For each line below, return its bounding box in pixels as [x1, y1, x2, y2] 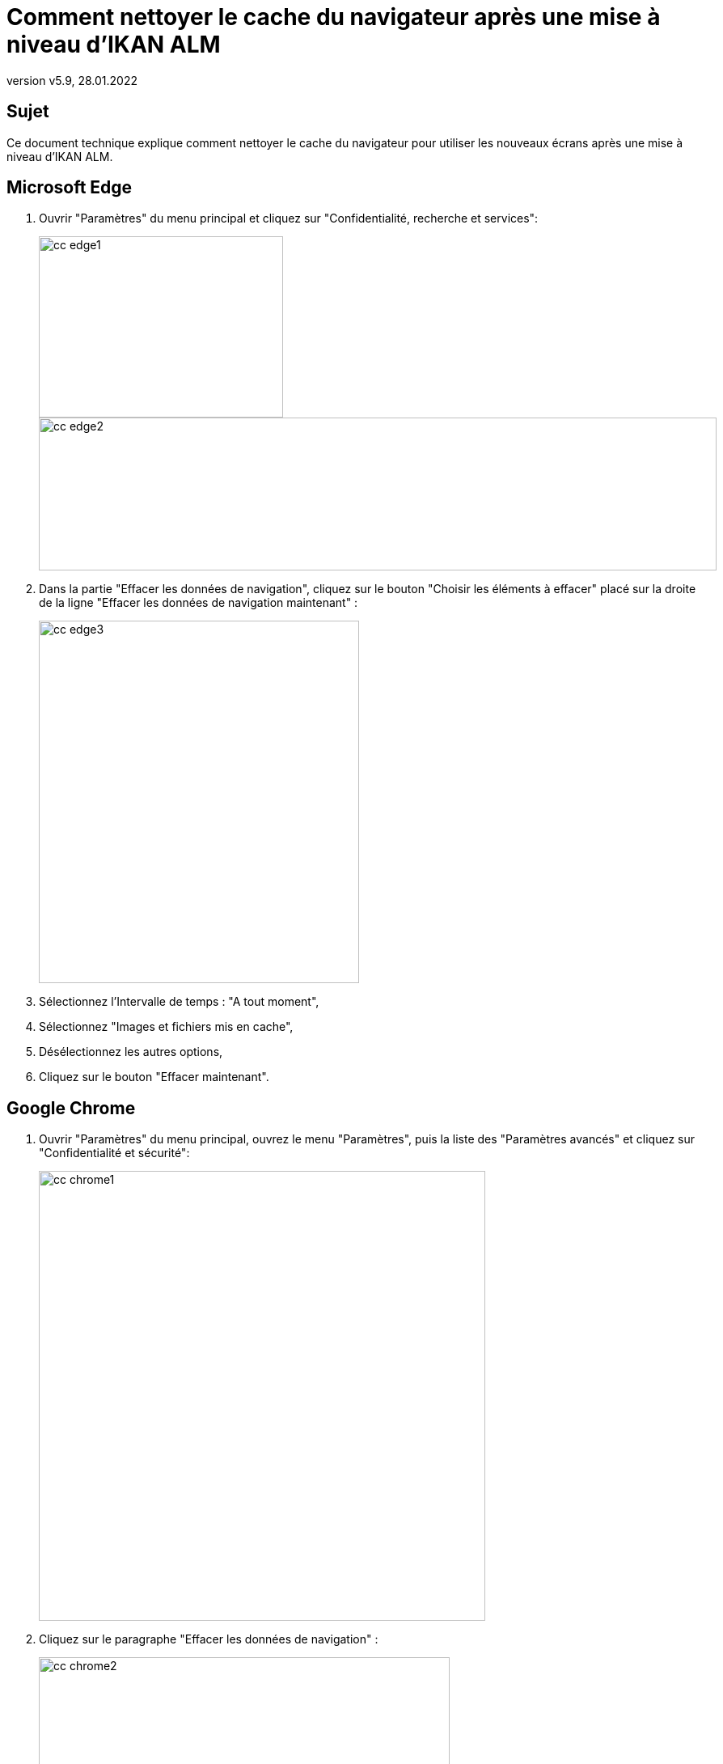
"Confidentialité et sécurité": [39, 1146, 190, 1160]
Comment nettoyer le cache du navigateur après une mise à [6, 3, 661, 31]
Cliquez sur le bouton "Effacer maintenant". [39, 1070, 269, 1084]
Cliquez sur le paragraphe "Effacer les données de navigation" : [39, 1632, 378, 1647]
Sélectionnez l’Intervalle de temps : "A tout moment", [39, 994, 319, 1009]
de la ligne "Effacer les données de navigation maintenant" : [39, 596, 358, 610]
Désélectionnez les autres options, [39, 1045, 223, 1059]
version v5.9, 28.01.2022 [6, 73, 138, 87]
